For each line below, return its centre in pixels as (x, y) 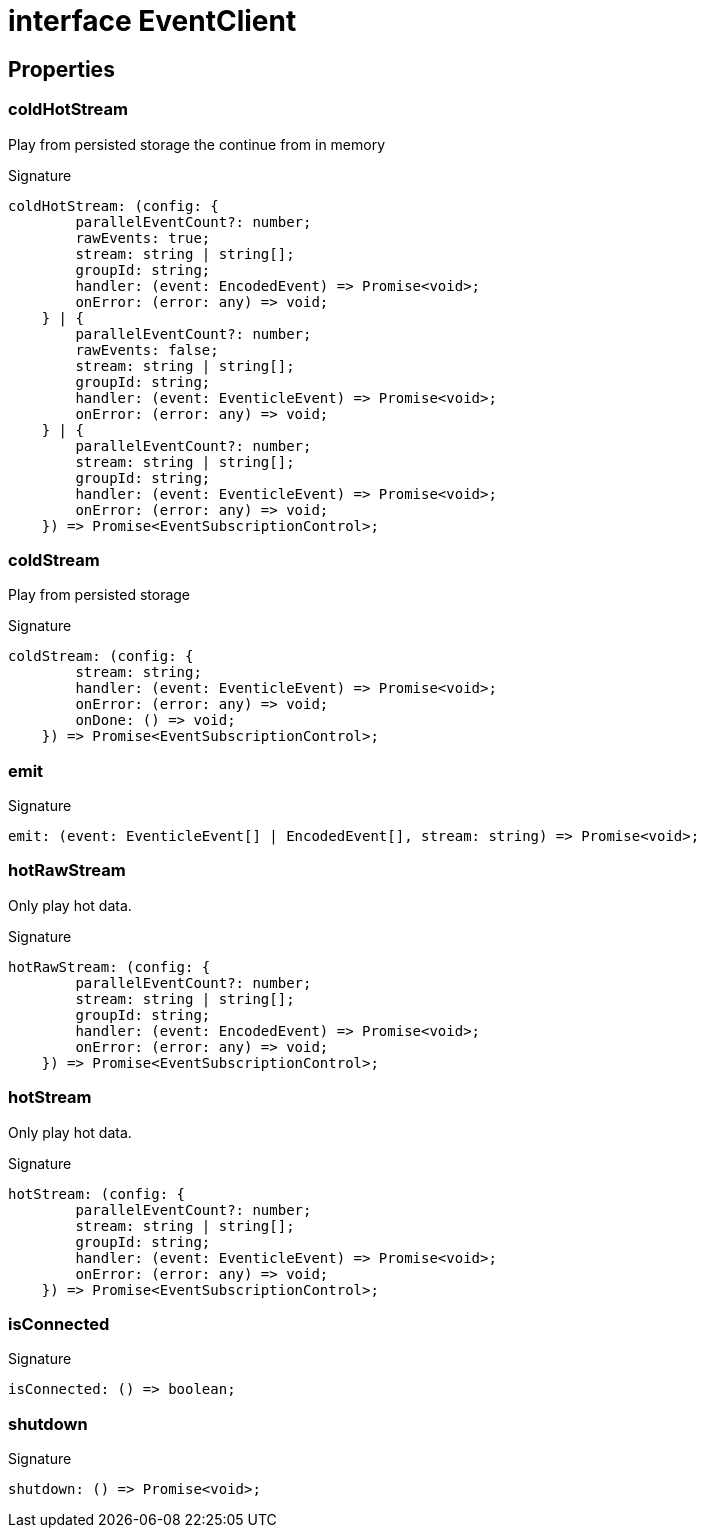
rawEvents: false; (147, 349)
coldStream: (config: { (101, 656)
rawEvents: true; (143, 237)
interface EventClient (152, 21)
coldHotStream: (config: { (113, 205)
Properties (61, 69)
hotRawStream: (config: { (109, 966)
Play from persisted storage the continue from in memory (197, 144)
